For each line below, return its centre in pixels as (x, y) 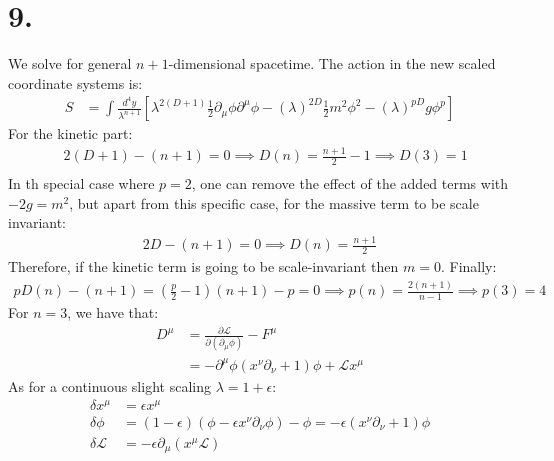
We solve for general (70, 63)
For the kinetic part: (70, 133)
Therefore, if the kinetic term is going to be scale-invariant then (203, 266)
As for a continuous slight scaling (109, 386)
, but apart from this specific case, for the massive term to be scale (274, 202)
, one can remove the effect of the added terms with (350, 183)
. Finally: (468, 266)
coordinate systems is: (75, 82)
